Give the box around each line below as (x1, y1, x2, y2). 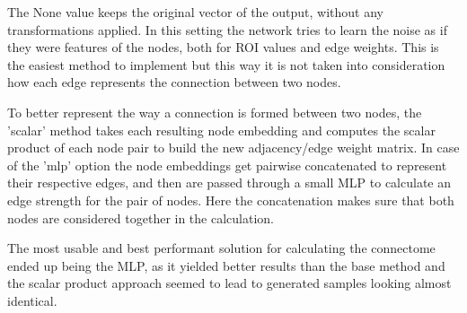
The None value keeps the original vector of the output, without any (7, 3, 383, 21)
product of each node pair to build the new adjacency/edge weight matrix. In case (7, 138, 460, 157)
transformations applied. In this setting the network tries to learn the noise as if (7, 20, 447, 39)
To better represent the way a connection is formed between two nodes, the (7, 102, 422, 121)
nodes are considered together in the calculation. (7, 208, 274, 227)
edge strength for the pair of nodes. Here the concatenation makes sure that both (7, 190, 454, 209)
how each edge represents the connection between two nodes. (7, 73, 341, 91)
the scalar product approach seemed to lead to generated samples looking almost (7, 274, 452, 292)
